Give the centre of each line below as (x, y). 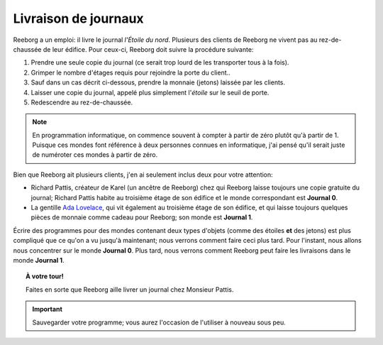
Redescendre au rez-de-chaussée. (82, 102)
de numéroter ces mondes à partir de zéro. (95, 155)
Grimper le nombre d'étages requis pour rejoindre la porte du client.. (131, 72)
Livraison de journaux (79, 18)
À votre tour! (45, 276)
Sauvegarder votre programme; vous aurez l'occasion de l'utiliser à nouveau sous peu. (159, 322)
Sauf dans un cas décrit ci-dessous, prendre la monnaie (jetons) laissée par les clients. (158, 82)
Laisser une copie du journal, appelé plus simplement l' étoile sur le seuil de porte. (150, 92)
